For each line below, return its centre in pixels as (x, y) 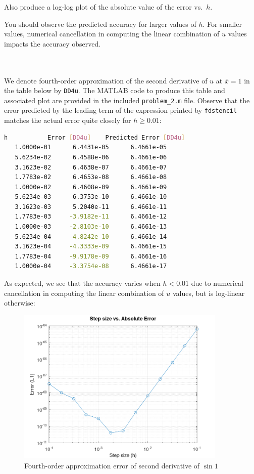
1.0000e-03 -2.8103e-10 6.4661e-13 (91, 227)
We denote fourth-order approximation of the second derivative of (106, 80)
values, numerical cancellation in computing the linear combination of (112, 34)
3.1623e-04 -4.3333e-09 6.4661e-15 (91, 247)
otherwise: (20, 303)
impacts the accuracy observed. (53, 43)
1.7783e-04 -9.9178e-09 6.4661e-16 (91, 256)
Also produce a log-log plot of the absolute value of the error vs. (104, 7)
